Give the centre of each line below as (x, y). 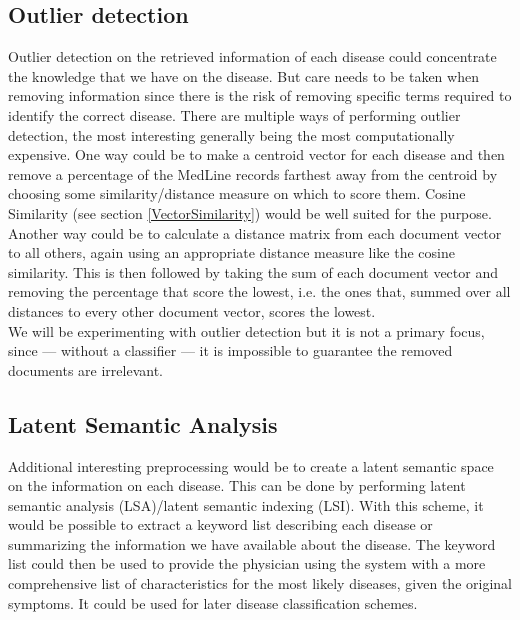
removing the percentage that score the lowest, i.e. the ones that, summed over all (259, 291)
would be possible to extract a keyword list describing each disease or (220, 524)
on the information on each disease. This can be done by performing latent (237, 485)
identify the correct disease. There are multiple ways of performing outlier (234, 114)
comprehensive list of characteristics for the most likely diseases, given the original (260, 583)
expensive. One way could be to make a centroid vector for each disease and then (256, 154)
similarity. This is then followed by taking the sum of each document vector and (253, 271)
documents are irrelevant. (85, 369)
